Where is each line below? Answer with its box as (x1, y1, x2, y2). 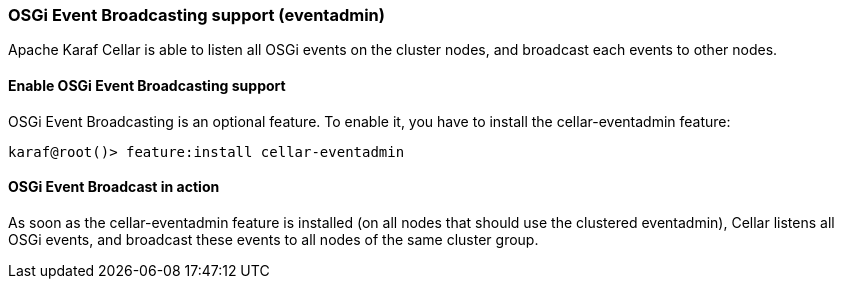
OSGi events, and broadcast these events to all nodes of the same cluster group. (8, 230, 539, 248)
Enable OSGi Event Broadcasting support (8, 76, 286, 94)
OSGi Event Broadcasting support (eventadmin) (8, 5, 385, 25)
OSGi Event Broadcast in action (8, 178, 220, 196)
